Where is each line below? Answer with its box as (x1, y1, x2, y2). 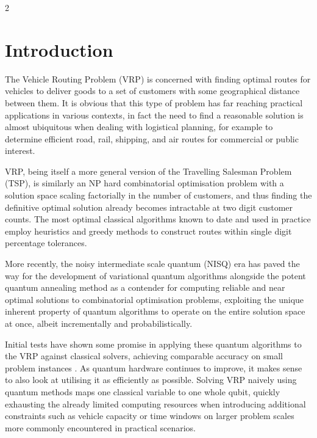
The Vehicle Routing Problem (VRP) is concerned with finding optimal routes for (5, 72, 311, 85)
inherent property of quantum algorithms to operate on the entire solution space (5, 305, 305, 318)
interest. (5, 144, 35, 157)
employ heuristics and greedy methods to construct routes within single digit (5, 224, 292, 237)
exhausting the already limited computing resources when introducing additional (5, 397, 306, 410)
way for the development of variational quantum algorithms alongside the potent (5, 269, 306, 282)
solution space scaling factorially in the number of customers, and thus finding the (5, 189, 312, 202)
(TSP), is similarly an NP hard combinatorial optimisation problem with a (5, 177, 284, 189)
